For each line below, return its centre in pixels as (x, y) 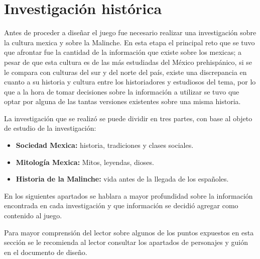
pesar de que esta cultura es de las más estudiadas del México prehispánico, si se (128, 62)
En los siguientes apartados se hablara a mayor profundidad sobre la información (128, 195)
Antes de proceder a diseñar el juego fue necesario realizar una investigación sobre (130, 32)
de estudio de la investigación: (50, 128)
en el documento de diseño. (46, 252)
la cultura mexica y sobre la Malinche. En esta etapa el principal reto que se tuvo (129, 42)
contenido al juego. (33, 215)
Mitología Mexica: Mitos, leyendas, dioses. (85, 162)
